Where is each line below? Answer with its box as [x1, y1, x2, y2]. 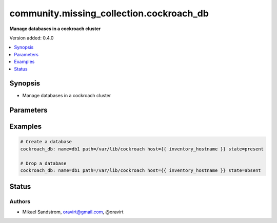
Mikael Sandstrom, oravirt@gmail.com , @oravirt [22, 209, 124, 215]
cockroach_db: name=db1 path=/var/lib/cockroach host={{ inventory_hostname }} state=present [20, 146, 264, 152]
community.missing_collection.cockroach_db [9, 8, 209, 19]
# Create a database [20, 139, 72, 145]
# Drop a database [20, 160, 67, 166]
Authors [9, 198, 31, 205]
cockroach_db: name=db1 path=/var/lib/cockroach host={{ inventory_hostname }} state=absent [20, 167, 261, 173]
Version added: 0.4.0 [9, 35, 54, 41]
